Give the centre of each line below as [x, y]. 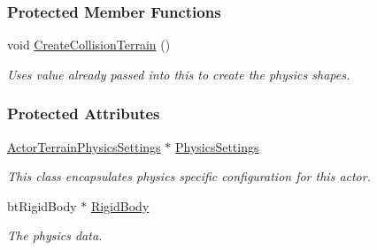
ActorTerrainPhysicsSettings [84, 146]
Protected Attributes [84, 114]
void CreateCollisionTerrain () [89, 45]
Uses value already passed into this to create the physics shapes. [179, 74]
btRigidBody [42, 205]
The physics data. [55, 235]
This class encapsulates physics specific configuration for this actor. [189, 176]
